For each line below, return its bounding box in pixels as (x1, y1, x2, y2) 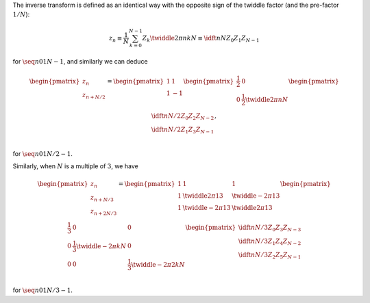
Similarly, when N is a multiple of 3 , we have (12, 162, 138, 170)
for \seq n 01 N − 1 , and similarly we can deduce (12, 57, 148, 66)
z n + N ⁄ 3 (90, 194, 114, 203)
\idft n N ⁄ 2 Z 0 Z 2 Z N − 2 (151, 112, 214, 122)
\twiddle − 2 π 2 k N (131, 261, 185, 268)
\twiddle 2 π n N (245, 96, 288, 103)
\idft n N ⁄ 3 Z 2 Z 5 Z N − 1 (238, 250, 301, 260)
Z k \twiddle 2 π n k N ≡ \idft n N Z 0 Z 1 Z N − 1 (142, 34, 260, 44)
